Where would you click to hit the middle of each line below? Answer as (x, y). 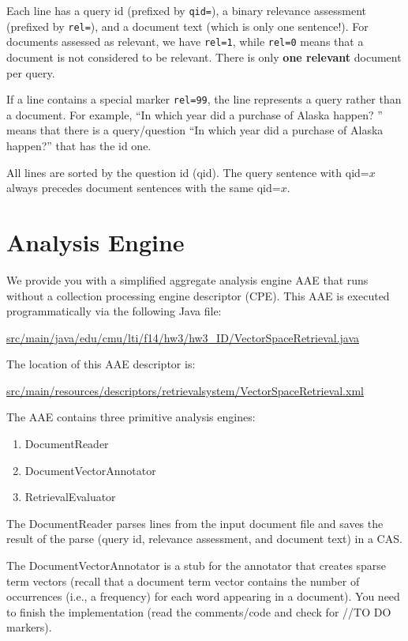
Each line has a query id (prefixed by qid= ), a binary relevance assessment (186, 10)
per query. (31, 72)
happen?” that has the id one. (79, 145)
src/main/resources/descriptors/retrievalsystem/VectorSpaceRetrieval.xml (185, 390)
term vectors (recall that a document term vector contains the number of (183, 581)
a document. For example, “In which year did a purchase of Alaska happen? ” (195, 114)
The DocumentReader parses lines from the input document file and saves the (195, 523)
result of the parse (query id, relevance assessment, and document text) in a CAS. (204, 539)
